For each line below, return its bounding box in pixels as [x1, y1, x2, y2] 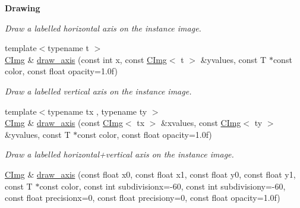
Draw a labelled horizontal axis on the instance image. [5, 21, 201, 34]
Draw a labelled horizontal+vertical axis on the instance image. [5, 148, 234, 160]
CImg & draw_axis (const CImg [5, 116, 123, 129]
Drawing [5, 2, 40, 14]
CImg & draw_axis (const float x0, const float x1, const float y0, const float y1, [5, 168, 296, 180]
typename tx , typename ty [48, 105, 147, 117]
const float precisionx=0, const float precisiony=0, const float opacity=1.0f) [5, 191, 280, 204]
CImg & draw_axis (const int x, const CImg [5, 53, 167, 65]
